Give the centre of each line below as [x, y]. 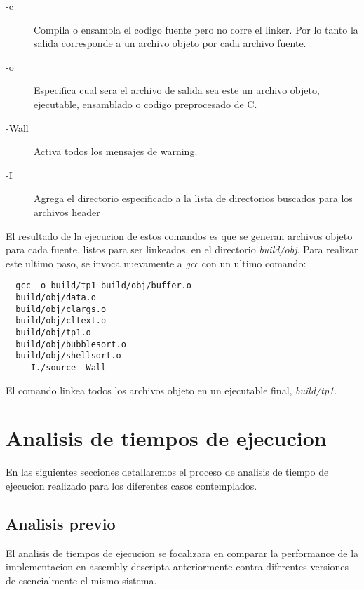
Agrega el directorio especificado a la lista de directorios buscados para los [193, 198]
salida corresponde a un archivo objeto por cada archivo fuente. [170, 43]
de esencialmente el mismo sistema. [81, 580]
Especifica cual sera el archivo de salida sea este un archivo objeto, [177, 90]
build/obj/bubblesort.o [71, 344]
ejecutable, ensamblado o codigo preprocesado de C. [146, 103]
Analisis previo [61, 523]
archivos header [67, 212]
